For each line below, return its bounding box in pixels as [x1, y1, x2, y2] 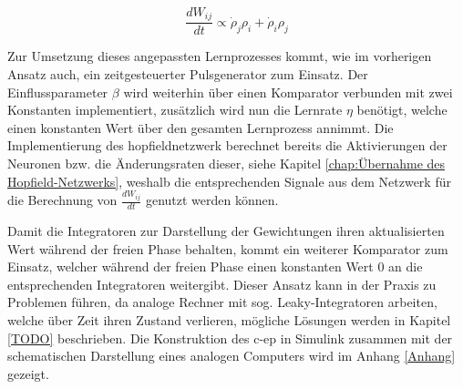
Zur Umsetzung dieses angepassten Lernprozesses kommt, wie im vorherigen [7, 46, 432, 66]
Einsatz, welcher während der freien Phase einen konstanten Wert [7, 257, 374, 276]
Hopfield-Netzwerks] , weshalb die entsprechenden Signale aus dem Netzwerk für [7, 171, 451, 190]
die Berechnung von [7, 190, 118, 210]
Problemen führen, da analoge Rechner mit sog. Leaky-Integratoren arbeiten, [7, 292, 437, 312]
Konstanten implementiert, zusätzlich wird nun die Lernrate [7, 100, 343, 119]
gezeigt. [7, 363, 49, 383]
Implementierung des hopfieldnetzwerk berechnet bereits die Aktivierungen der [7, 136, 448, 155]
